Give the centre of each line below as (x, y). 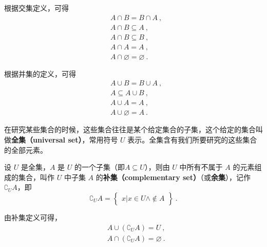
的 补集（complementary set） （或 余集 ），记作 (173, 177)
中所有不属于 (201, 167)
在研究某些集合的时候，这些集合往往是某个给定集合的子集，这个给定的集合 (130, 129)
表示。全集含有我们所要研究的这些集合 (192, 140)
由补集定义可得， (33, 217)
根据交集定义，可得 (36, 8)
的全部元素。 (26, 149)
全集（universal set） (47, 140)
